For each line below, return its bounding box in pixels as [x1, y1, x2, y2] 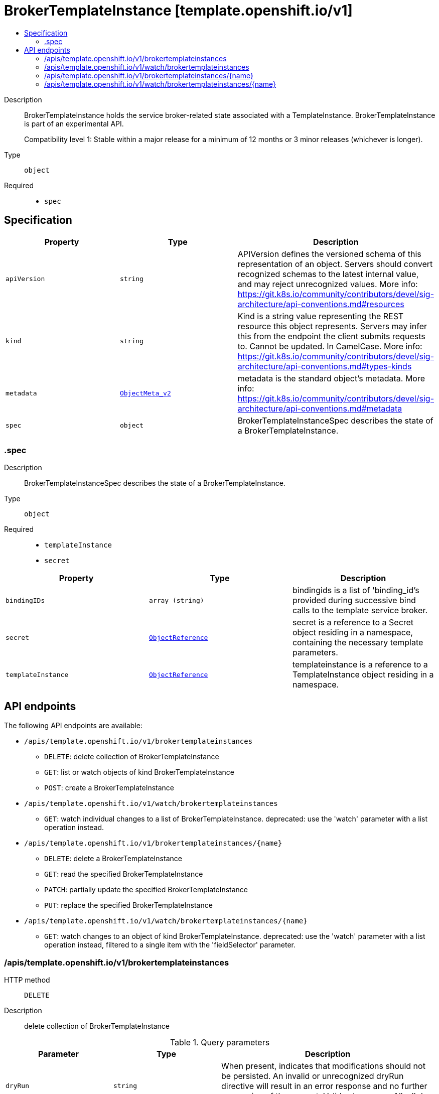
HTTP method [4, 975, 50, 984]
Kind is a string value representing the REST [237, 311, 404, 321]
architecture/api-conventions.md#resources [237, 299, 404, 309]
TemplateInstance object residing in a [292, 669, 434, 680]
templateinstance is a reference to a [292, 659, 428, 670]
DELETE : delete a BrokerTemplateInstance [44, 854, 182, 863]
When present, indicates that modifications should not [221, 1060, 425, 1071]
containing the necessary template [292, 637, 423, 648]
